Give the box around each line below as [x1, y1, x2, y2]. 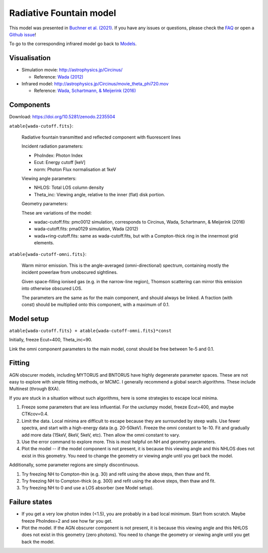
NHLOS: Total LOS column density [34, 184, 104, 191]
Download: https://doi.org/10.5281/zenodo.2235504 [9, 114, 116, 120]
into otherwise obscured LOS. [21, 286, 83, 292]
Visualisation [9, 54, 51, 62]
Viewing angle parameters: [21, 175, 77, 181]
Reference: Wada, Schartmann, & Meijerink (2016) [34, 87, 136, 94]
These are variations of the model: [21, 210, 92, 216]
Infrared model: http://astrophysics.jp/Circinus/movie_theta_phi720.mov [21, 81, 169, 87]
